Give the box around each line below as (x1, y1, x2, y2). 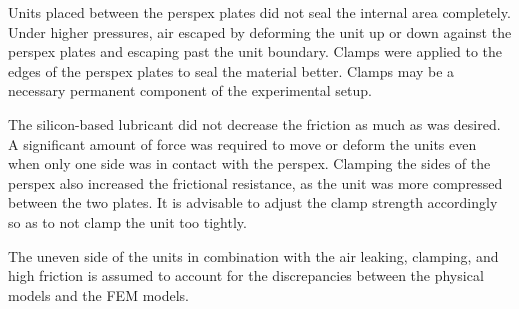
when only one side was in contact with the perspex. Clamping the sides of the (8, 153, 491, 174)
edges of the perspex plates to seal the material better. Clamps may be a (8, 60, 455, 81)
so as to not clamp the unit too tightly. (8, 211, 247, 232)
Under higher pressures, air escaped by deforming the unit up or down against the (8, 21, 512, 42)
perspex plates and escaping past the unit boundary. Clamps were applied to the (8, 41, 503, 62)
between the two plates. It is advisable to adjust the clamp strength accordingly (8, 192, 498, 213)
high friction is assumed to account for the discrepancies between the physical (8, 265, 484, 286)
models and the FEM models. (8, 284, 189, 305)
